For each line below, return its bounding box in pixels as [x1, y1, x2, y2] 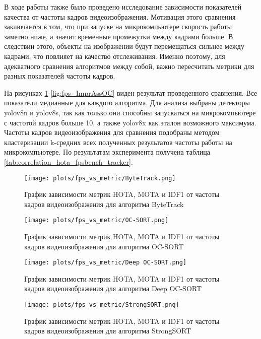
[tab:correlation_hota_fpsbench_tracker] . [4, 156, 133, 167]
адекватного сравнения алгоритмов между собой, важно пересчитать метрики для [4, 60, 254, 71]
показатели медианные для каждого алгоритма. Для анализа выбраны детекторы [4, 97, 250, 108]
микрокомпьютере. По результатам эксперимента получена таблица [4, 147, 210, 157]
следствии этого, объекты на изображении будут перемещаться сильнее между [4, 41, 244, 51]
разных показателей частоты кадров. [4, 71, 115, 81]
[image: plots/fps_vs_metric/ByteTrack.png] [24, 174, 176, 182]
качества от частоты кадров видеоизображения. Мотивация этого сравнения [4, 11, 236, 22]
